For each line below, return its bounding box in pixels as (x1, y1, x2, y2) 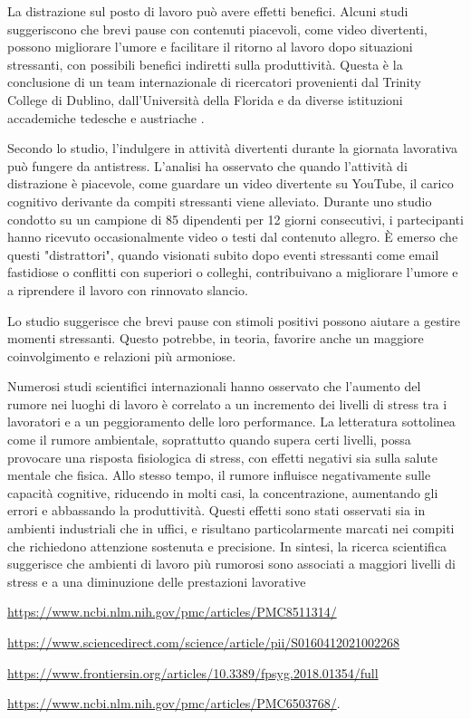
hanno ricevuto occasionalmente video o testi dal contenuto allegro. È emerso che (7, 227, 458, 246)
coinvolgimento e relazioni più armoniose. (7, 346, 236, 365)
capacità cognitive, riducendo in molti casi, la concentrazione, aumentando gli (7, 483, 438, 502)
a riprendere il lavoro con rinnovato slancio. (7, 280, 248, 299)
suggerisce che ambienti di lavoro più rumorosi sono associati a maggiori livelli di (7, 554, 456, 573)
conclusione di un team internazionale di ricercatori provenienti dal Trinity (7, 72, 421, 91)
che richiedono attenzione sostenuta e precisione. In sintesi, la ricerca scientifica (7, 536, 447, 555)
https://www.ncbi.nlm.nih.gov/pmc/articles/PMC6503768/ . (7, 694, 341, 713)
